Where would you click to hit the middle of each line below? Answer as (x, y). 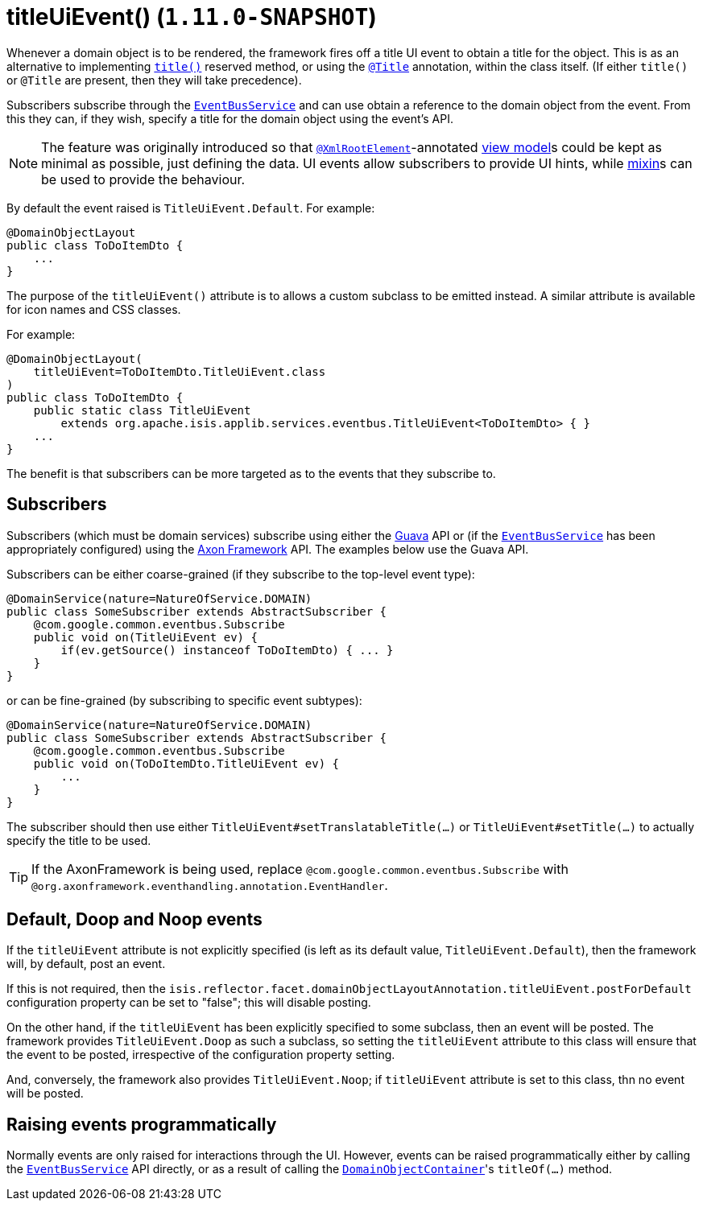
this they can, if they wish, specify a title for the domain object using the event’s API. (230, 118)
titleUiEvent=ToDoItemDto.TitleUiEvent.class (180, 371)
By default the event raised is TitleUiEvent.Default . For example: (191, 208)
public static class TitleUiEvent (142, 410)
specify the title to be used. (79, 840)
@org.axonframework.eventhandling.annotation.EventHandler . (210, 885)
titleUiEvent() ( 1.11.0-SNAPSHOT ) (192, 17)
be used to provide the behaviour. (143, 179)
